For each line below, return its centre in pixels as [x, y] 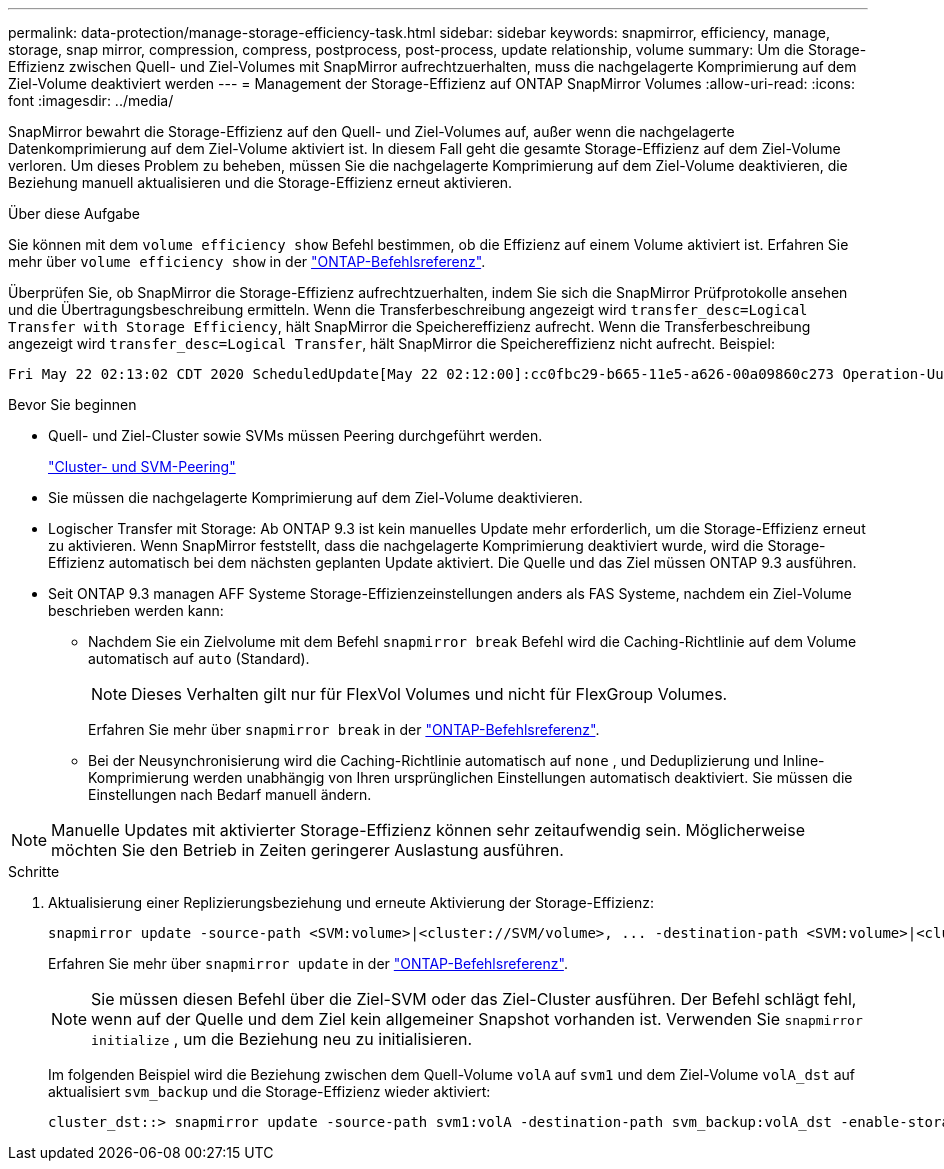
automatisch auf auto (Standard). [199, 658]
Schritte [34, 871]
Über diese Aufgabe [74, 213]
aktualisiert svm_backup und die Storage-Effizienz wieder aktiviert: [269, 1091]
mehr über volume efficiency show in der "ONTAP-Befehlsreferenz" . [247, 261]
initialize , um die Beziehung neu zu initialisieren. [282, 1039]
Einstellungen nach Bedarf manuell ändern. [230, 794]
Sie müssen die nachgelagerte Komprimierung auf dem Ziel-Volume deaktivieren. [315, 497]
